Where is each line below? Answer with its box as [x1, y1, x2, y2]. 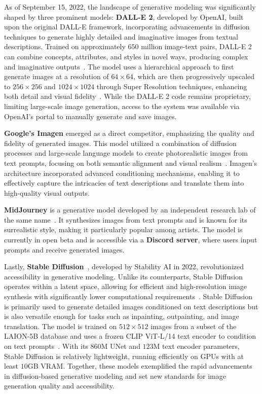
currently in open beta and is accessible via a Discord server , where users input [4, 234, 257, 245]
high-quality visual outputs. [4, 187, 90, 198]
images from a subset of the [151, 320, 237, 331]
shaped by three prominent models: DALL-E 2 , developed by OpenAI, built [4, 11, 244, 22]
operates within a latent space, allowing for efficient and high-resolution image [4, 281, 247, 292]
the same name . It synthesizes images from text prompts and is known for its [4, 214, 247, 225]
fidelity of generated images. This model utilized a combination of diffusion [4, 137, 237, 148]
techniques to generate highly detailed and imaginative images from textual [4, 31, 238, 42]
